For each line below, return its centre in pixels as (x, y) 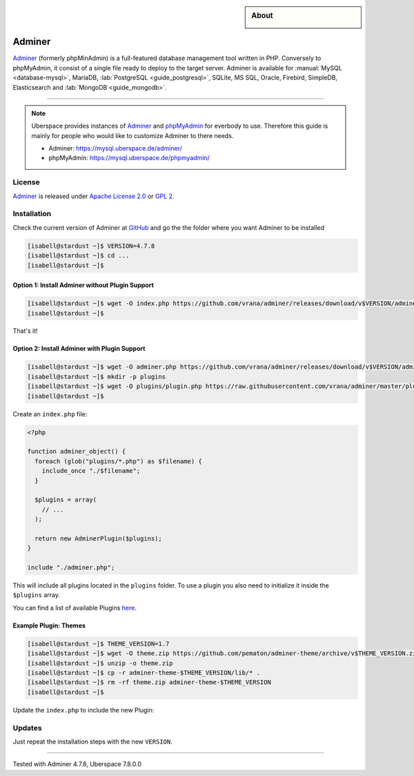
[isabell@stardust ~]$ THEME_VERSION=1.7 (98, 643)
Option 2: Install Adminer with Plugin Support (79, 349)
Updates (27, 728)
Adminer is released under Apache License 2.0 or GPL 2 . (93, 196)
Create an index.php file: (50, 414)
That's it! (25, 331)
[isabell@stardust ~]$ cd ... (78, 256)
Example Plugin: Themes (49, 625)
